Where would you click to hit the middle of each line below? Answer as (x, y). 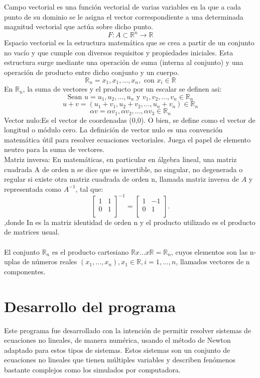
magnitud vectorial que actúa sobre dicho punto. (79, 26)
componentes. (25, 271)
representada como (33, 188)
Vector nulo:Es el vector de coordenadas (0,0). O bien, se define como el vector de (130, 120)
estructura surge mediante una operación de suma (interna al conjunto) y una (124, 62)
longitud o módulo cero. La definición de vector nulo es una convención (113, 130)
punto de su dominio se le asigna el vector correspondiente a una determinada (124, 16)
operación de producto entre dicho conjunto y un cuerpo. (92, 72)
